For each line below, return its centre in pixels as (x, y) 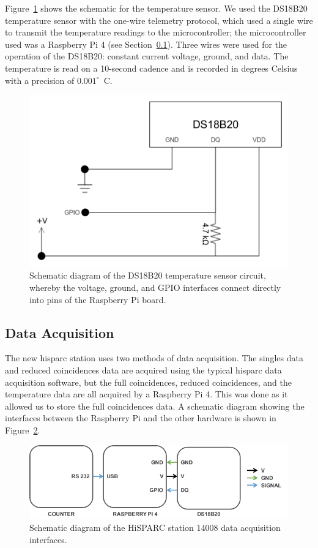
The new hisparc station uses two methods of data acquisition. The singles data (154, 358)
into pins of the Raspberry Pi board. (98, 299)
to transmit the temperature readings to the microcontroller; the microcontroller (156, 32)
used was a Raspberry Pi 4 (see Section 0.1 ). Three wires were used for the (146, 44)
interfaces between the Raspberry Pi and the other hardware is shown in (141, 418)
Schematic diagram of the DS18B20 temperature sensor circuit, (148, 275)
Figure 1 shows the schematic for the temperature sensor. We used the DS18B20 (156, 8)
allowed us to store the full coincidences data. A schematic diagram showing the (155, 406)
